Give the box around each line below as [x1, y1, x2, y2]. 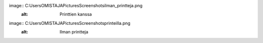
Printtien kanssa [59, 11, 92, 17]
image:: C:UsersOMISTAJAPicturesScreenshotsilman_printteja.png [9, 3, 143, 8]
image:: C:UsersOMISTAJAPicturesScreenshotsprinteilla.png [9, 20, 131, 26]
